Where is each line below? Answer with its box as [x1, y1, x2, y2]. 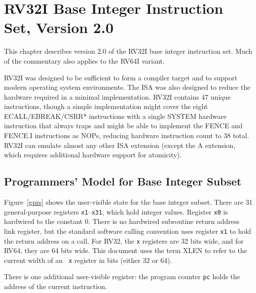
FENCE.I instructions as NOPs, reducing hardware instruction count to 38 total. [4, 130, 249, 141]
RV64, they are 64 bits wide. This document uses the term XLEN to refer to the [4, 245, 247, 256]
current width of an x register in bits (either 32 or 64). [4, 255, 172, 265]
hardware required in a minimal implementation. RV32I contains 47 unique [4, 91, 231, 102]
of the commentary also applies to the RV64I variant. [4, 55, 165, 66]
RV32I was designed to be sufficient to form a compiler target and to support [4, 72, 238, 82]
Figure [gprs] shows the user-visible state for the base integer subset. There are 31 [4, 197, 253, 207]
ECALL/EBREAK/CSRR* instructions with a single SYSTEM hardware [4, 110, 227, 121]
